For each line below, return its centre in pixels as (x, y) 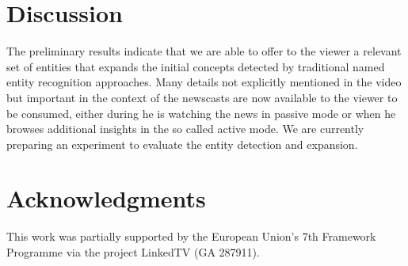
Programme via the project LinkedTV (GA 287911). (133, 252)
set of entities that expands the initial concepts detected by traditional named (196, 66)
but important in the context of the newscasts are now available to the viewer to (202, 97)
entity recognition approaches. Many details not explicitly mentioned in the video (204, 82)
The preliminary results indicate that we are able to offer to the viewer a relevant (204, 51)
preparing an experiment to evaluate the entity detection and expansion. (182, 144)
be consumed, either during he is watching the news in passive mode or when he (201, 113)
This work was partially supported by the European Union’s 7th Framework (191, 236)
